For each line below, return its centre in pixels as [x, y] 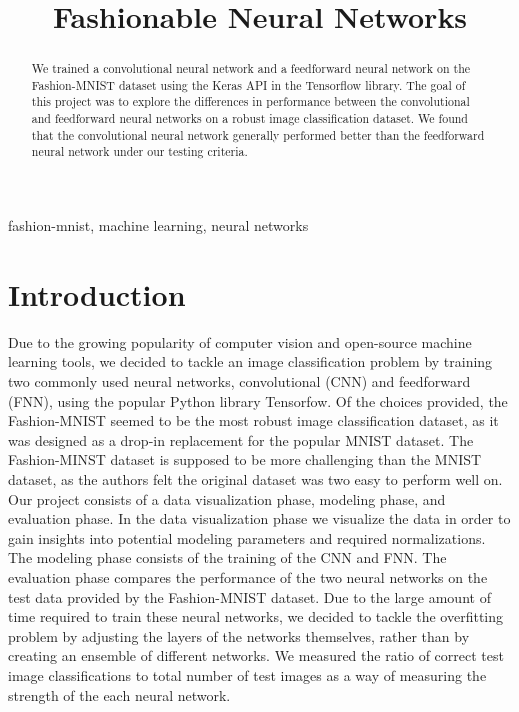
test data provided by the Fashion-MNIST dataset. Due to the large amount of [249, 596]
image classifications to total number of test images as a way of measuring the [247, 674]
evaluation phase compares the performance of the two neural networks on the [248, 576]
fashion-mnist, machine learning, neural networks [158, 225]
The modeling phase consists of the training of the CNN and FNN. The [227, 557]
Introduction [97, 293]
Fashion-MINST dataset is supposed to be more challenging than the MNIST [245, 459]
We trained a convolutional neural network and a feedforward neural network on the [251, 68]
